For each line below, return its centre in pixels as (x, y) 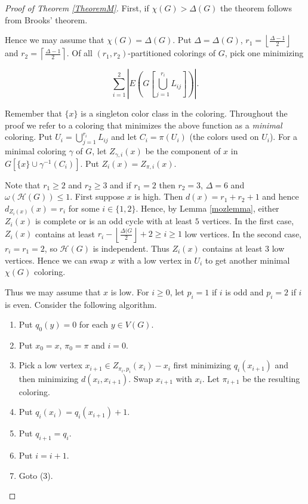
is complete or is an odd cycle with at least (113, 221)
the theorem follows (256, 8)
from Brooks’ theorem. (46, 19)
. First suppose (97, 196)
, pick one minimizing (264, 53)
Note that (23, 184)
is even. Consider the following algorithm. (81, 304)
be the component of (183, 151)
